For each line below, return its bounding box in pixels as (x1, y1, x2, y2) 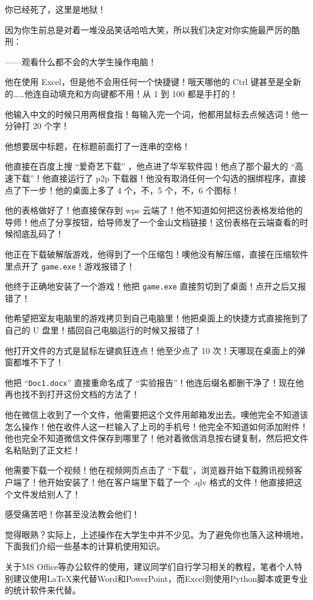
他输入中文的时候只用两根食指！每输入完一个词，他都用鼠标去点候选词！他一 (5, 107, 308, 120)
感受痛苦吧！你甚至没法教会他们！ (5, 508, 140, 520)
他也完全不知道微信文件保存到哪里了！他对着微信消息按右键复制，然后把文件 (5, 432, 308, 444)
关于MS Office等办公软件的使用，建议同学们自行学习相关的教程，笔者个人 (5, 560, 294, 572)
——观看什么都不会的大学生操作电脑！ (5, 55, 156, 68)
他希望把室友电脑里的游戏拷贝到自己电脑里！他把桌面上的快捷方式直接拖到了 (5, 312, 308, 324)
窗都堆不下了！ (5, 356, 64, 368)
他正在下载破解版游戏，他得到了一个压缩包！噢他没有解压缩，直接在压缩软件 (5, 247, 308, 260)
